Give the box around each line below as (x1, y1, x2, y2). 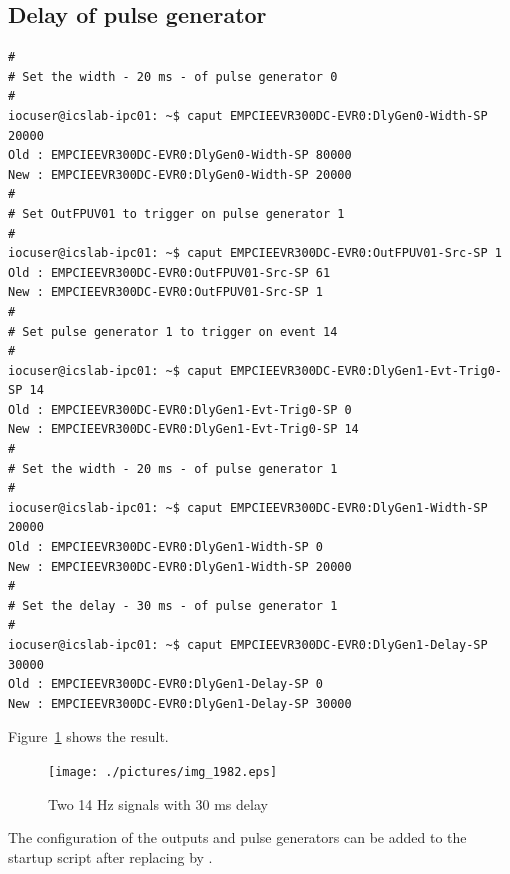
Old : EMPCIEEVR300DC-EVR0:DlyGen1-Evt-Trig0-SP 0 (8, 402, 352, 417)
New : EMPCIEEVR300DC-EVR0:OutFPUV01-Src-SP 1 (8, 285, 323, 300)
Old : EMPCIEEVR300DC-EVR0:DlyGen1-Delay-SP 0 (8, 677, 323, 692)
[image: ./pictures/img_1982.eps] (48, 764, 278, 779)
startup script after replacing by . (8, 846, 213, 867)
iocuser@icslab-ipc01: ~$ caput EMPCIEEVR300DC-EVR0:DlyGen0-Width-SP (8, 108, 488, 123)
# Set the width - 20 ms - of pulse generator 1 (8, 461, 338, 476)
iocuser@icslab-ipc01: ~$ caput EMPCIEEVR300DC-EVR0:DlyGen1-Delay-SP (8, 638, 488, 653)
